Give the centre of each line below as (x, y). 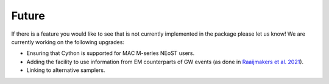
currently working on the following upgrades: (68, 42)
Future (28, 16)
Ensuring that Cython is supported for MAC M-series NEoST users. (111, 53)
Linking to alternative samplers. (66, 70)
